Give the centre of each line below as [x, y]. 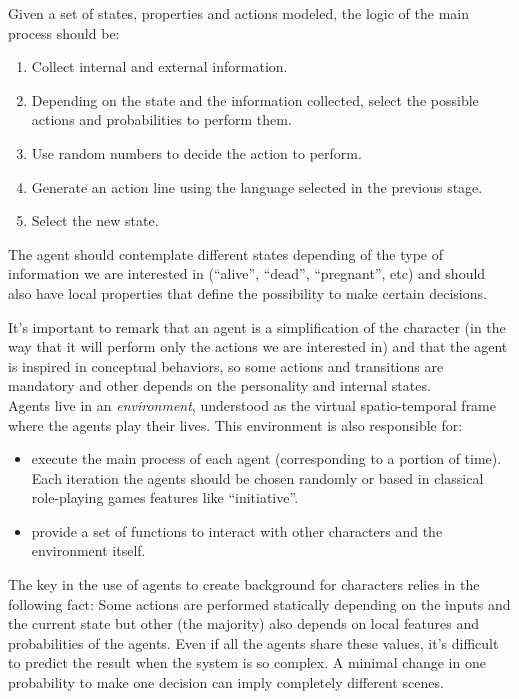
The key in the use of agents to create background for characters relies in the [244, 584]
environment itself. [88, 550]
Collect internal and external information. [159, 66]
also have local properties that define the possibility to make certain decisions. [247, 292]
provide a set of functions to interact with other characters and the [237, 530]
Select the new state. [95, 220]
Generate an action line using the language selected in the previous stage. [257, 186]
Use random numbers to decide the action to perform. [196, 152]
